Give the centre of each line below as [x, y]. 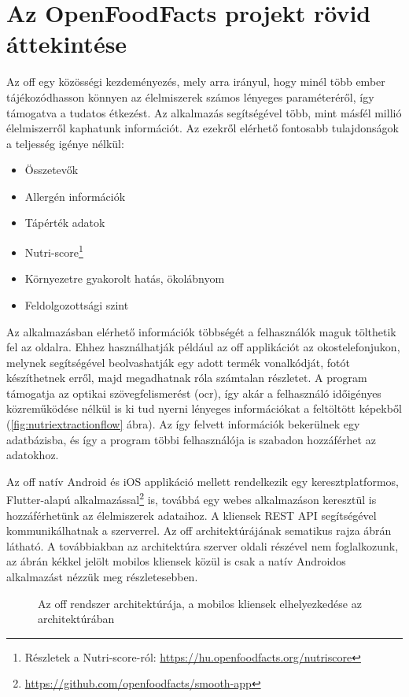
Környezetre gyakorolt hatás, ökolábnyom [125, 278]
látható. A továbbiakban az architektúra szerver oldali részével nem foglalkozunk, [203, 545]
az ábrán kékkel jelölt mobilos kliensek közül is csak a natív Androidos [176, 561]
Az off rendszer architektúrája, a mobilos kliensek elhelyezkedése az [200, 603]
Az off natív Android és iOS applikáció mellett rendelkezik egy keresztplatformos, [203, 481]
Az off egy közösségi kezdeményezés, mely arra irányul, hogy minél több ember [196, 82]
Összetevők [52, 170]
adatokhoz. [33, 455]
